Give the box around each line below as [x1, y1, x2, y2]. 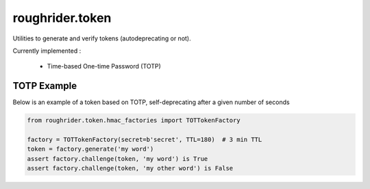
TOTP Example [12, 80, 77, 92]
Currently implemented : [12, 47, 82, 55]
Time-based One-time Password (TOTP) [47, 62, 161, 71]
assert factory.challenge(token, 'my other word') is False [27, 164, 234, 173]
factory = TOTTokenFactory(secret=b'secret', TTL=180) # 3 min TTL [27, 136, 262, 143]
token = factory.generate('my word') [27, 145, 154, 153]
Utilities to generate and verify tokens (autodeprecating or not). [12, 34, 191, 42]
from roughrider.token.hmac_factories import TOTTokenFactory [27, 116, 241, 125]
